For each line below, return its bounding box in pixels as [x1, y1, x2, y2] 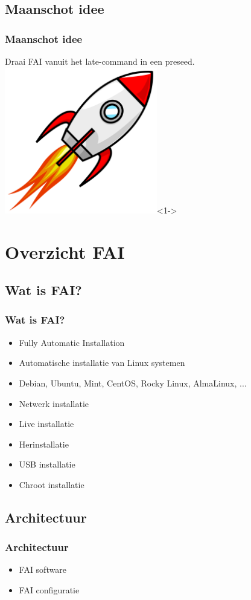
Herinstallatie [19, 437, 69, 450]
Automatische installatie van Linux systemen [19, 356, 185, 369]
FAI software [19, 563, 66, 576]
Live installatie [19, 417, 74, 430]
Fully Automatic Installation [19, 336, 125, 348]
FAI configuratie [19, 584, 80, 596]
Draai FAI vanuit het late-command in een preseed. [5, 55, 195, 67]
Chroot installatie [19, 478, 84, 491]
